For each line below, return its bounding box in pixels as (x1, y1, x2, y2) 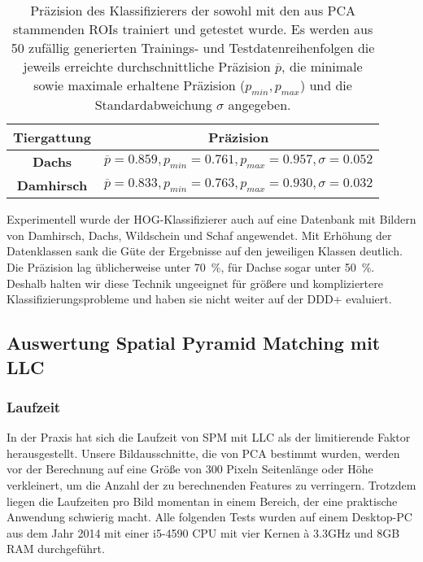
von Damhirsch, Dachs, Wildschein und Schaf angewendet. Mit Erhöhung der (7, 226, 392, 243)
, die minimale (281, 57, 363, 76)
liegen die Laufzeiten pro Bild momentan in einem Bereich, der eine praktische (7, 492, 398, 509)
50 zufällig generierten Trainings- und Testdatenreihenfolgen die (11, 38, 375, 57)
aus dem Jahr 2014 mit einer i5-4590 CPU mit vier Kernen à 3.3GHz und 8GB (7, 524, 400, 541)
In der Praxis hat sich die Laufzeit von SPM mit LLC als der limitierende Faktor (7, 429, 411, 446)
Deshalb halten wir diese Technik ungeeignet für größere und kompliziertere (7, 274, 383, 291)
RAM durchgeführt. (7, 540, 105, 557)
